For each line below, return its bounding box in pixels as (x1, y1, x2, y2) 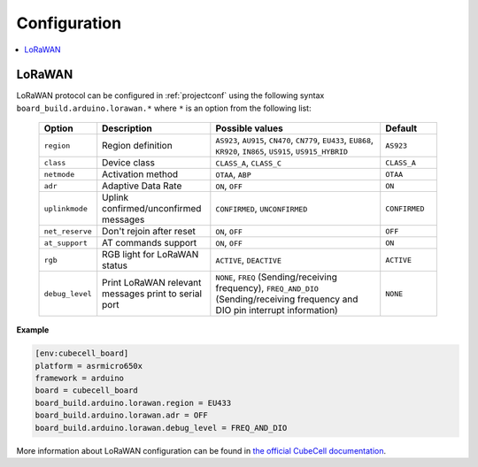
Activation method (102, 168, 179, 180)
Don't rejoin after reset (102, 226, 197, 238)
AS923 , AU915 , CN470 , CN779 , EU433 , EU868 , (215, 134, 374, 146)
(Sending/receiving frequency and (215, 293, 358, 305)
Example (16, 325, 50, 335)
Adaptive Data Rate (102, 180, 182, 192)
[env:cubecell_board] (35, 348, 129, 358)
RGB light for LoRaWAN (102, 249, 199, 261)
